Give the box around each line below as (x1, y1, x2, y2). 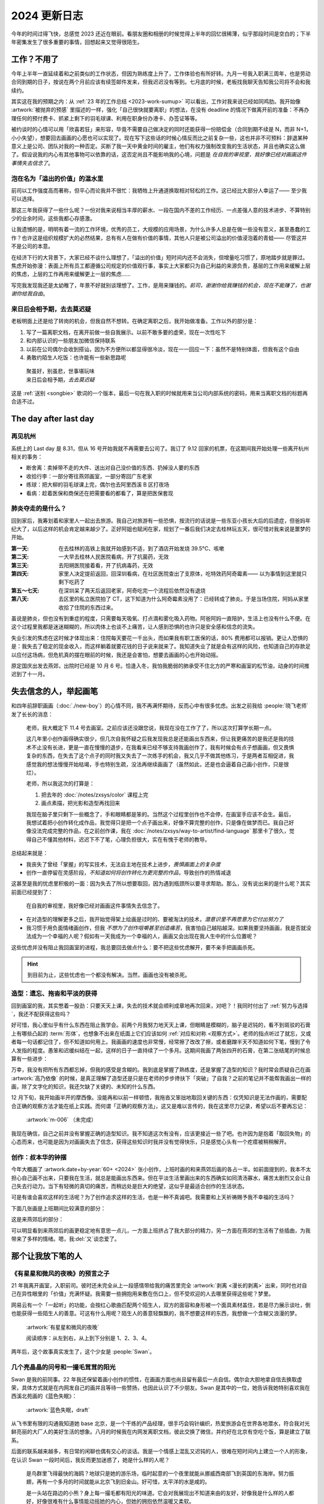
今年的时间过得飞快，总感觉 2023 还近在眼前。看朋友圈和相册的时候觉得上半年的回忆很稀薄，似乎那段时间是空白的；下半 (11, 30, 311, 37)
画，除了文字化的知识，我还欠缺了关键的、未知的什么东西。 (11, 1083, 158, 1090)
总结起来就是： (11, 849, 48, 857)
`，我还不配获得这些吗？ (11, 1010, 71, 1017)
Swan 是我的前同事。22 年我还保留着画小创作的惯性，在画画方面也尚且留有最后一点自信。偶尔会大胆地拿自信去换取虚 (11, 1375, 302, 1383)
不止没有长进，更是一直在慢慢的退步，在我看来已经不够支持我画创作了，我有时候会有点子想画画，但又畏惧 (31, 744, 294, 751)
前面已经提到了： (11, 888, 53, 896)
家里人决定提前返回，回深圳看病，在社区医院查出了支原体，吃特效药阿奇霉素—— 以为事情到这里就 (58, 570, 302, 578)
